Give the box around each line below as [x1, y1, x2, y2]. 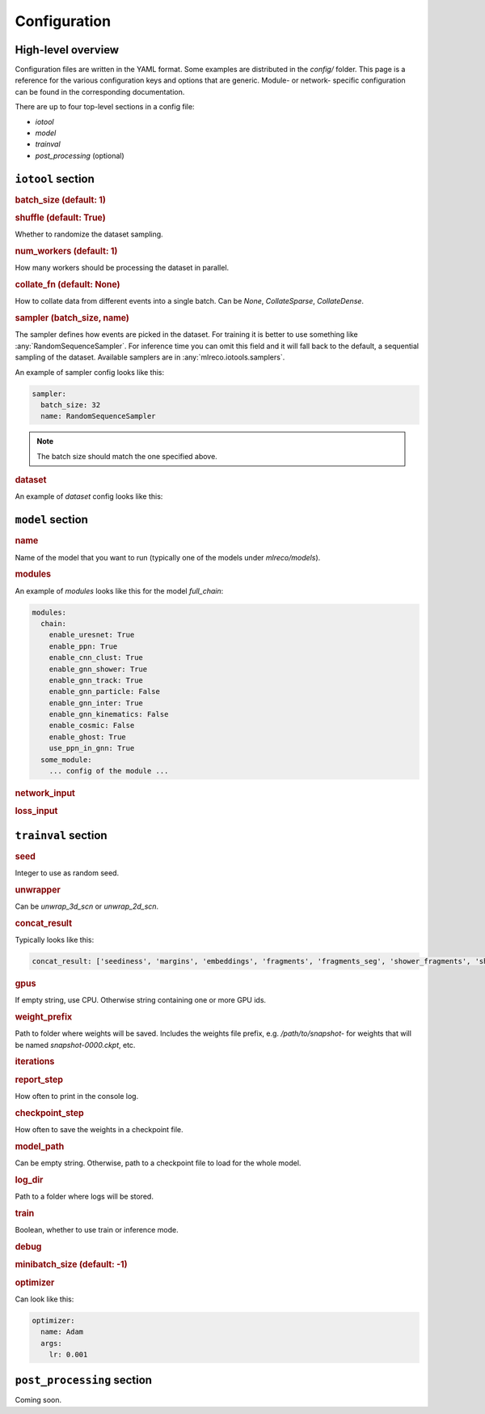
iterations [15, 1056, 55, 1067]
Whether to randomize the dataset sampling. [15, 229, 163, 239]
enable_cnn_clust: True [48, 653, 143, 662]
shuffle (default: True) [15, 211, 106, 223]
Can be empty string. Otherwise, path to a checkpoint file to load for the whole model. [15, 1158, 302, 1168]
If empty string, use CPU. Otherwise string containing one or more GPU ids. [15, 995, 267, 1005]
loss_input [15, 806, 58, 817]
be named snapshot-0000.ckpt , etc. [15, 1040, 136, 1050]
